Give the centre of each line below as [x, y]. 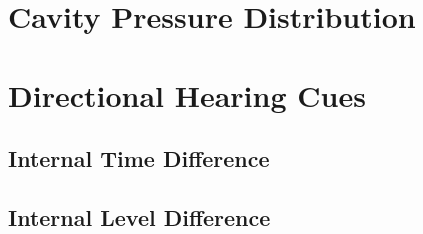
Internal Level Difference [139, 216]
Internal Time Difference [139, 158]
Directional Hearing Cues [187, 94]
